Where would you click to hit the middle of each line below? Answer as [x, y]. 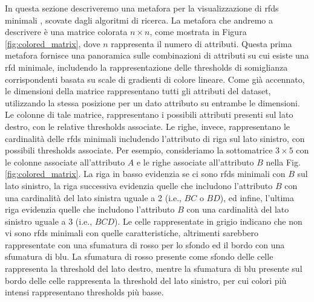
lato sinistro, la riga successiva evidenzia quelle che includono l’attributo [139, 185]
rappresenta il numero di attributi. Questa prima [201, 43]
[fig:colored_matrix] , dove [53, 43]
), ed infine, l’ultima [257, 197]
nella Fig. [283, 162]
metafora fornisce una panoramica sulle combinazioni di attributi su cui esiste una [157, 55]
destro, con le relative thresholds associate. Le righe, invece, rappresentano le [148, 126]
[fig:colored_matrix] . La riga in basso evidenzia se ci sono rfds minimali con [145, 174]
